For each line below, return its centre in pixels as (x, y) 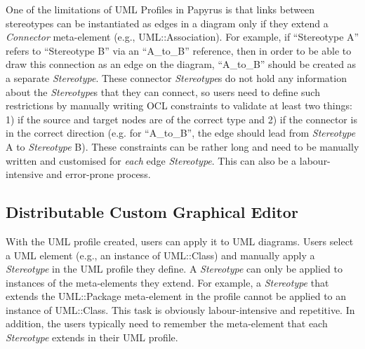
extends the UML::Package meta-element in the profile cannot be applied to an (176, 296)
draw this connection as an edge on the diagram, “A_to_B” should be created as (181, 64)
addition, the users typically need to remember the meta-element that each (167, 323)
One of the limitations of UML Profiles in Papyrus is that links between (160, 9)
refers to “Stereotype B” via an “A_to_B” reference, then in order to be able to (179, 50)
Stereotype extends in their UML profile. (92, 337)
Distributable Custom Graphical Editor (152, 212)
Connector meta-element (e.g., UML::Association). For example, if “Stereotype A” (182, 37)
